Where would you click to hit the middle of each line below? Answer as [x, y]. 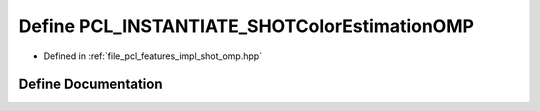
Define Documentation [90, 84]
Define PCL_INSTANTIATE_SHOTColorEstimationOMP [246, 26]
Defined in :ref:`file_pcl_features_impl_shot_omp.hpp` [153, 56]
